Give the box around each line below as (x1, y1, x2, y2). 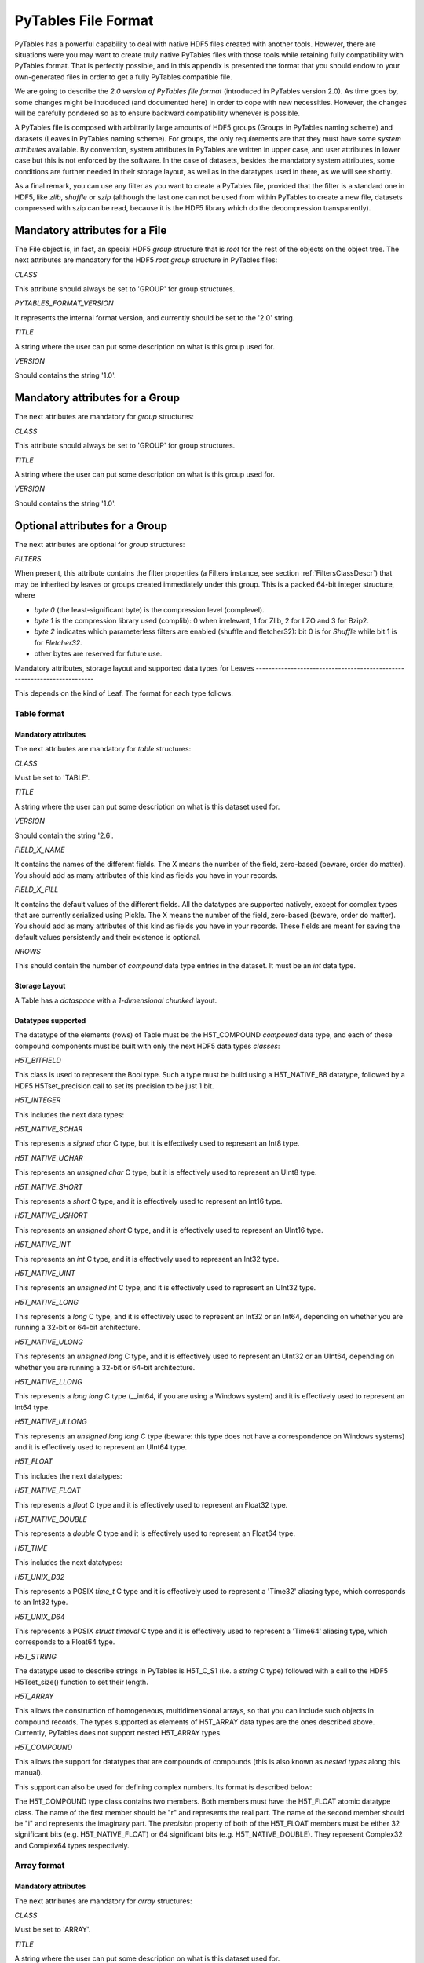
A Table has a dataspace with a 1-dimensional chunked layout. (14, 996, 217, 1005)
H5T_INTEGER (14, 1095, 61, 1105)
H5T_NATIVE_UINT (14, 1268, 76, 1278)
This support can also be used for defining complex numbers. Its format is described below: (14, 1782, 313, 1792)
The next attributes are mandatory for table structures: (14, 744, 192, 754)
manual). (14, 1767, 43, 1778)
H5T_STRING (14, 1651, 57, 1661)
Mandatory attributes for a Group (14, 391, 181, 404)
